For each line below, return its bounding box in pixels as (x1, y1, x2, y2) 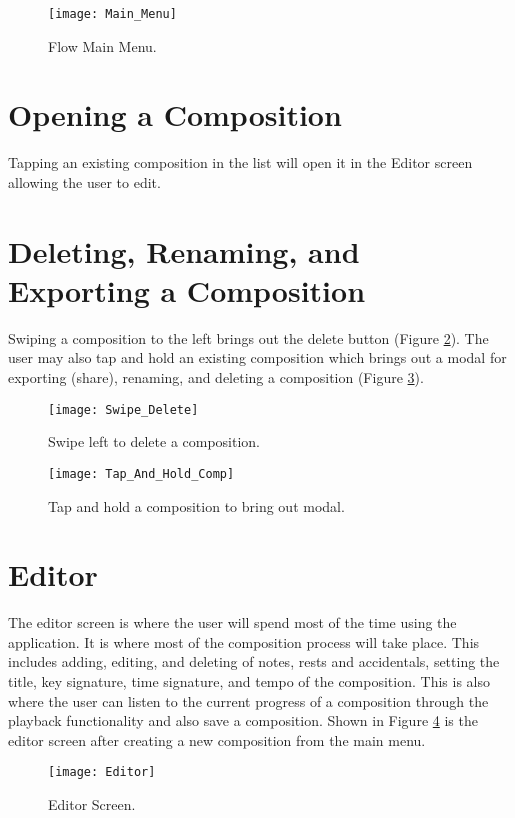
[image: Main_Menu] (48, 7, 177, 21)
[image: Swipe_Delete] (48, 402, 199, 417)
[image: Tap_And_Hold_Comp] (48, 466, 235, 481)
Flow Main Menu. (48, 35, 157, 56)
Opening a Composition (8, 94, 342, 135)
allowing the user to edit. (8, 171, 161, 192)
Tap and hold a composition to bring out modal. (48, 495, 345, 516)
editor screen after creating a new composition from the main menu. (8, 729, 426, 750)
